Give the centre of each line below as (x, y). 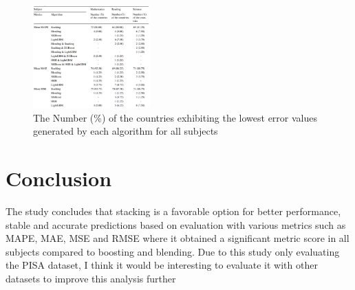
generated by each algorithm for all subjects (126, 131)
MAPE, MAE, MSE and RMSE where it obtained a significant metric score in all (177, 238)
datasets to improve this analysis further (91, 278)
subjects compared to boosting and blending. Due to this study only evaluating (173, 251)
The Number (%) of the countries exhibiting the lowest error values (175, 117)
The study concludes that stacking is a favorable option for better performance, (173, 211)
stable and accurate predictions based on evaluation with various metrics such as (176, 224)
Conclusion (59, 178)
